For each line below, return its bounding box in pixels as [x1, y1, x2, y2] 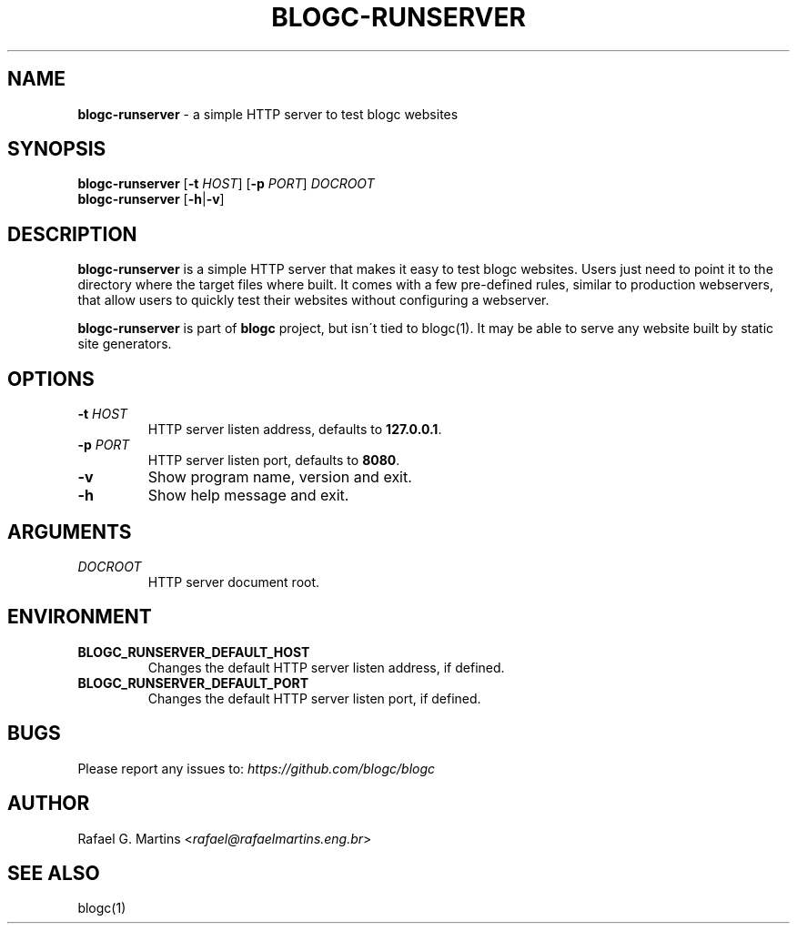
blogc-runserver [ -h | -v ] [77, 191, 225, 207]
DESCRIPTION [7, 222, 137, 246]
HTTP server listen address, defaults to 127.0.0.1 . [147, 421, 442, 438]
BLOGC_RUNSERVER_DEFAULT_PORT [77, 674, 309, 691]
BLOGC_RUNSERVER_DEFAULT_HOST [77, 643, 310, 660]
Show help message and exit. [147, 486, 349, 505]
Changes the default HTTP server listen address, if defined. [147, 659, 505, 675]
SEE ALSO [7, 861, 100, 885]
